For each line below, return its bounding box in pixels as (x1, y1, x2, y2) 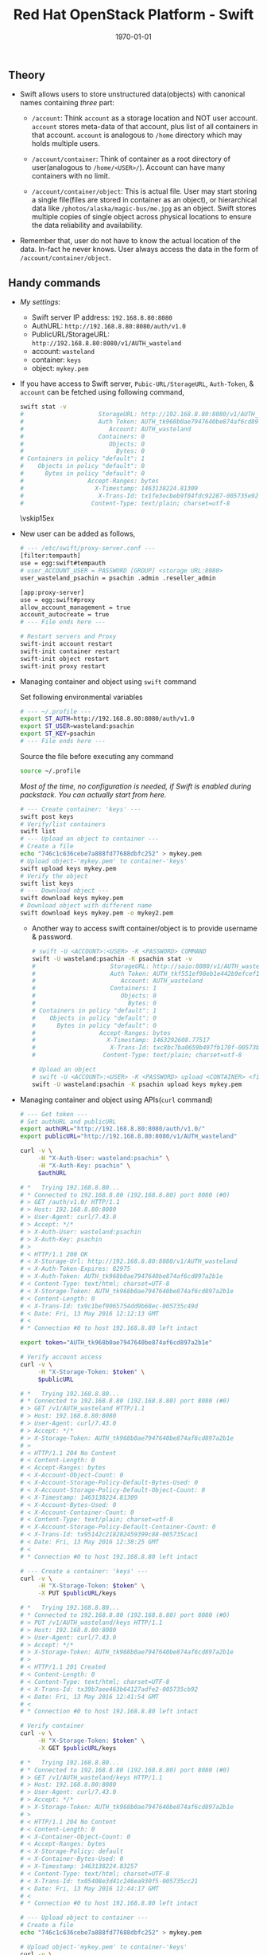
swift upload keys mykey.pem (19, 864, 117, 872)
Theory (8, 68, 46, 81)
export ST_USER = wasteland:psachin (19, 722, 134, 730)
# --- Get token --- (19, 1110, 88, 1118)
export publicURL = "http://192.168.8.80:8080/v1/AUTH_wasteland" (19, 1132, 238, 1141)
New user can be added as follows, (19, 529, 136, 539)
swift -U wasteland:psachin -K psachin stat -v (31, 954, 192, 962)
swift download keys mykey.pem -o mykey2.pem (19, 909, 173, 918)
